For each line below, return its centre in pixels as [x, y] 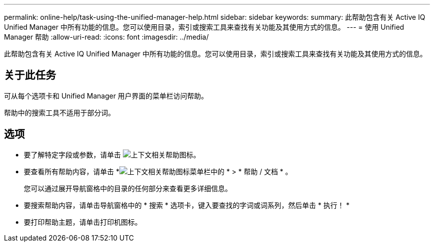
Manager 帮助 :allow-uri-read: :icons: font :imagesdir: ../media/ [107, 37]
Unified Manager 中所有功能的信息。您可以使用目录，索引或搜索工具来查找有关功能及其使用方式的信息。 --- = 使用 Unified [204, 27]
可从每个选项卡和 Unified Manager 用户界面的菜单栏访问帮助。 [106, 96]
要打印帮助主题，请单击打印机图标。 [83, 222]
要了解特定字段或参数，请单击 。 [112, 154]
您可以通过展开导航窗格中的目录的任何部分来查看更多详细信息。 [128, 188]
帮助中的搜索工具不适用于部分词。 [59, 112]
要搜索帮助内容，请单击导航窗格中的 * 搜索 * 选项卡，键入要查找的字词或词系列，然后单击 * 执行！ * [187, 205]
